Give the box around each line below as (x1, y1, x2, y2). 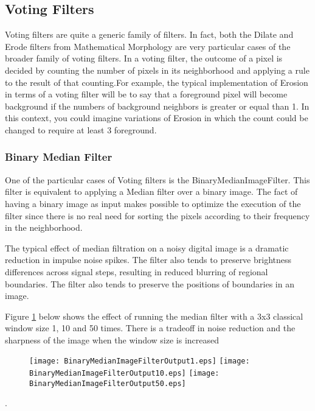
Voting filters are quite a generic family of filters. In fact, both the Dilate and (5, 28, 294, 41)
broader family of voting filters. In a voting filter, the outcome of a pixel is (5, 52, 283, 65)
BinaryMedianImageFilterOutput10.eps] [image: (29, 369, 220, 378)
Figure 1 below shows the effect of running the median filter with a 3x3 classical (5, 309, 303, 322)
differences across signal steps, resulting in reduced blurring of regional (5, 265, 268, 278)
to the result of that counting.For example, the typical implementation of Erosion (5, 76, 308, 88)
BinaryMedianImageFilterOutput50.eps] (29, 379, 186, 388)
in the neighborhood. (5, 221, 83, 234)
